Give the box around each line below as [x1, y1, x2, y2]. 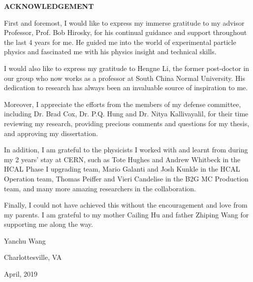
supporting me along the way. [4, 219, 93, 229]
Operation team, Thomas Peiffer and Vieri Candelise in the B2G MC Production [4, 173, 249, 183]
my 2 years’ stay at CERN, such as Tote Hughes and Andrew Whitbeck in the [4, 154, 241, 164]
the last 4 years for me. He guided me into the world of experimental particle [4, 36, 236, 47]
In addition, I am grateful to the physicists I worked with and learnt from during [4, 144, 248, 155]
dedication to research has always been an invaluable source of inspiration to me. [4, 82, 248, 93]
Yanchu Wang [4, 235, 46, 246]
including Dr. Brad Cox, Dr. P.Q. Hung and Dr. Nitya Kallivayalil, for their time [4, 108, 249, 119]
